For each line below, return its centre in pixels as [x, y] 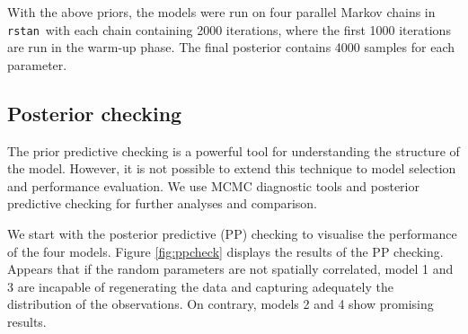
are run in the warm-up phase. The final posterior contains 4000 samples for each [231, 47]
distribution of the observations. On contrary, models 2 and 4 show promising [221, 304]
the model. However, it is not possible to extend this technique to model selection [232, 168]
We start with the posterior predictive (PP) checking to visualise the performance [232, 234]
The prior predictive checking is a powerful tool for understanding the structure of [234, 150]
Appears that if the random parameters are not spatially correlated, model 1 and [230, 269]
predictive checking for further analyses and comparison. [163, 203]
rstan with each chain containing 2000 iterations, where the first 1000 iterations [229, 29]
